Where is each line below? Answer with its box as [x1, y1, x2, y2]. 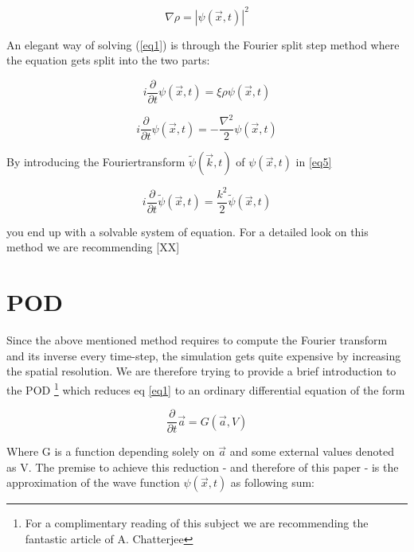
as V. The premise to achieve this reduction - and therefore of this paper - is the [6, 458, 399, 475]
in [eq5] [295, 154, 332, 170]
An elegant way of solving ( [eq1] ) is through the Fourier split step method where [6, 36, 400, 52]
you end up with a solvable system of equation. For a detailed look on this [6, 223, 369, 239]
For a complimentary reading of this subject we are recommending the [25, 515, 369, 531]
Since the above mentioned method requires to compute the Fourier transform [6, 332, 388, 348]
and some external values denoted [229, 443, 395, 460]
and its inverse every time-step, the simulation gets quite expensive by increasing [6, 347, 401, 363]
